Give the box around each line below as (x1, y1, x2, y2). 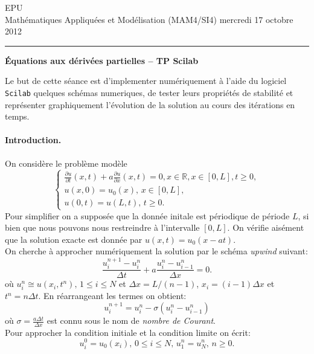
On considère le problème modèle (5, 156, 127, 169)
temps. (5, 110, 30, 123)
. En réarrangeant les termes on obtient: (38, 289, 187, 302)
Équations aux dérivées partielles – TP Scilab (5, 54, 199, 66)
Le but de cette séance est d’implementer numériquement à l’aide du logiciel (5, 74, 287, 87)
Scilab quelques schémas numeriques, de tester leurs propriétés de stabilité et (5, 86, 293, 98)
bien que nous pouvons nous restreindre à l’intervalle (5, 221, 200, 234)
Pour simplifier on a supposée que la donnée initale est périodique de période (5, 209, 290, 222)
